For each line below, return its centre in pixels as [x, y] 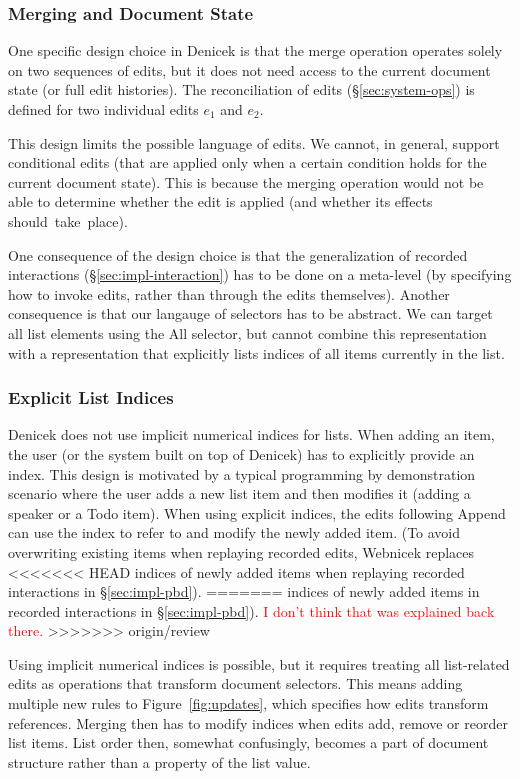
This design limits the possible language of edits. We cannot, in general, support [254, 142]
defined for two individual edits [103, 109]
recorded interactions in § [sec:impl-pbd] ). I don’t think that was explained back [251, 610]
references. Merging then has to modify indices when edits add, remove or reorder [258, 722]
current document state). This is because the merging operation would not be [246, 181]
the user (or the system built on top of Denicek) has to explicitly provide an [241, 453]
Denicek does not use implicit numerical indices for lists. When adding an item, [251, 434]
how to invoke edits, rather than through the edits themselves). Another [229, 293]
